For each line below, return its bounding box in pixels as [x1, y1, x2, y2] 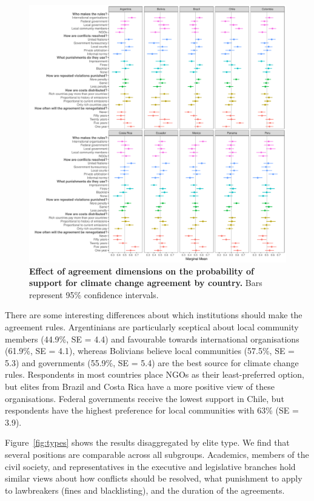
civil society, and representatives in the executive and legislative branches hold [5, 460, 296, 472]
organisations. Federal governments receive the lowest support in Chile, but [5, 392, 284, 404]
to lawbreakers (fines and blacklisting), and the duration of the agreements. [5, 483, 285, 496]
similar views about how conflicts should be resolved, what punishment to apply [5, 472, 302, 485]
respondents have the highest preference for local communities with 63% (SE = [5, 404, 299, 417]
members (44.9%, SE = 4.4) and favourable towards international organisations [5, 332, 299, 345]
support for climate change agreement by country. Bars [29, 276, 262, 289]
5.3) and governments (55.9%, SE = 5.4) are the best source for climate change [5, 356, 299, 369]
